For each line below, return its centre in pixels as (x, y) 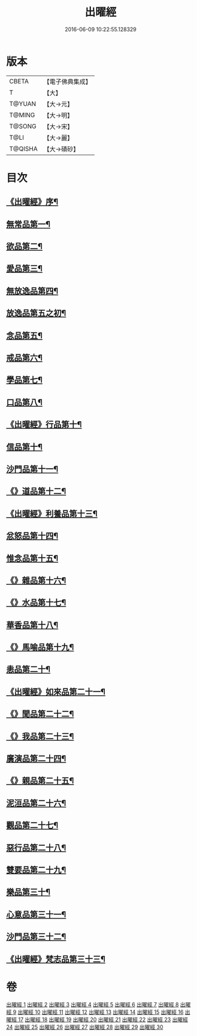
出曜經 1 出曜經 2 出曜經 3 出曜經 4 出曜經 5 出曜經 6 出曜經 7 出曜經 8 (93, 1005)
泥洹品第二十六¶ (36, 803)
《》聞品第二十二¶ (40, 714)
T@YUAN (23, 104)
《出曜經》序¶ (32, 202)
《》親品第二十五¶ (40, 781)
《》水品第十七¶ (36, 603)
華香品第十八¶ (32, 625)
